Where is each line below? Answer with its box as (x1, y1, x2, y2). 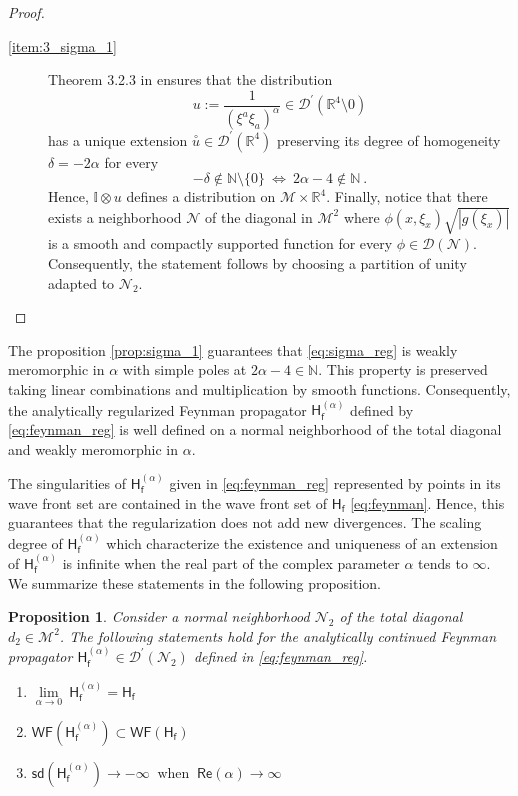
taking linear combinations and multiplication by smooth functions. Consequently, (8, 378, 511, 399)
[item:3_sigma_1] (8, 35, 117, 56)
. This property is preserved (318, 359, 488, 380)
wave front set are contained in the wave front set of (8, 492, 328, 513)
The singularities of (8, 472, 127, 493)
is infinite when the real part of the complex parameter (62, 552, 400, 573)
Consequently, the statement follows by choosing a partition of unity (48, 253, 467, 274)
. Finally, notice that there (326, 186, 488, 207)
